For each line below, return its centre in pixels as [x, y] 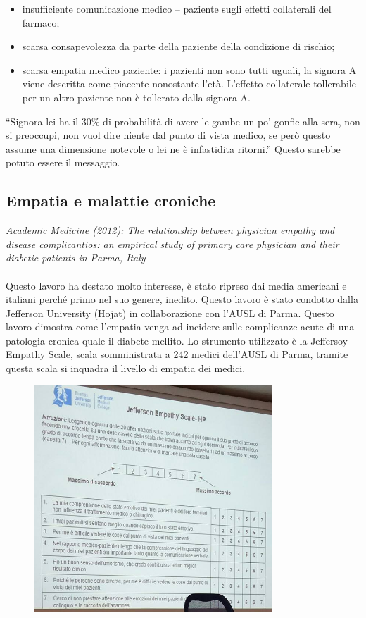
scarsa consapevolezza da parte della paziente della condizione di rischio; [178, 46]
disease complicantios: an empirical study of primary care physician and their [172, 243]
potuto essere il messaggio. [63, 162]
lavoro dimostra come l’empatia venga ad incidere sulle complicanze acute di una [180, 327]
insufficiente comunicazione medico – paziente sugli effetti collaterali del [177, 8]
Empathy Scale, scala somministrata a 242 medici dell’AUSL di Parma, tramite [177, 354]
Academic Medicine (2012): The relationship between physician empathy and [170, 230]
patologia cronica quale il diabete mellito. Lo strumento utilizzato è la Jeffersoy [177, 340]
